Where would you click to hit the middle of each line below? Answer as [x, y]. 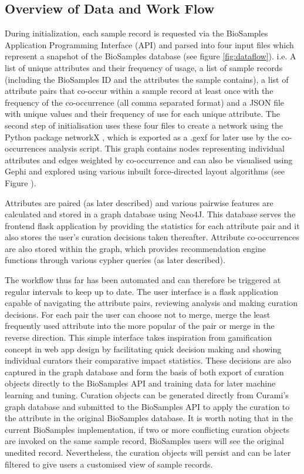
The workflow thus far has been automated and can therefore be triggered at [143, 280]
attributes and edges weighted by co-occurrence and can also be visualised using [149, 159]
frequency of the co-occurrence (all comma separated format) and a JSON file [145, 102]
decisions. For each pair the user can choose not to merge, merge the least [138, 314]
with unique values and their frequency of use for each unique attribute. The [142, 114]
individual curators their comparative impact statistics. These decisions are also [148, 360]
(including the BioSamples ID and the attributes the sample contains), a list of [147, 79]
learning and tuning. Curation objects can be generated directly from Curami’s [147, 395]
